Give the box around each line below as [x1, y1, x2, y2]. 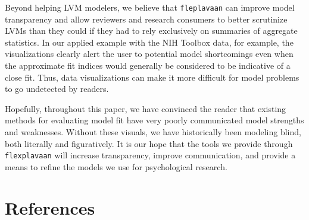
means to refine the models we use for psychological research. [5, 160, 227, 173]
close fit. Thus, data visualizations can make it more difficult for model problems [5, 71, 299, 83]
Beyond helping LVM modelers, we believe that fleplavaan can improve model [5, 1, 295, 13]
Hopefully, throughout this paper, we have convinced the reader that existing [5, 102, 286, 114]
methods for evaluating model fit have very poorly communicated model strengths [5, 114, 304, 126]
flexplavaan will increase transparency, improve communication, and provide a [5, 149, 296, 161]
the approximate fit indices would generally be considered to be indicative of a [5, 59, 291, 72]
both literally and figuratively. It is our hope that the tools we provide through [5, 137, 293, 149]
